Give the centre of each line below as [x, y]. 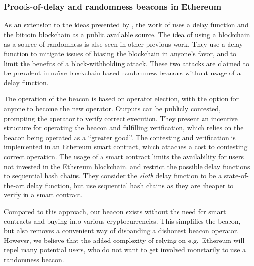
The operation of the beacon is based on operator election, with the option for [122, 99]
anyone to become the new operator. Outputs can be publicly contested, [113, 108]
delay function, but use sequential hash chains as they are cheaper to [130, 185]
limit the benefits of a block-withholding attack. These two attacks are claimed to [127, 63]
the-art [14, 185]
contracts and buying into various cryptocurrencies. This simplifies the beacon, [122, 221]
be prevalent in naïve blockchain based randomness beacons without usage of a [122, 73]
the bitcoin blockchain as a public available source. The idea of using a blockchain [127, 34]
